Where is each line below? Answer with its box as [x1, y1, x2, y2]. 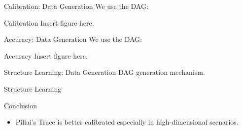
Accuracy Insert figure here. [4, 50, 88, 61]
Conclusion [4, 100, 37, 110]
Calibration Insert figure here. [4, 17, 94, 28]
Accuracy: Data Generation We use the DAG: [4, 34, 142, 44]
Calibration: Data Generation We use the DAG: [4, 1, 148, 11]
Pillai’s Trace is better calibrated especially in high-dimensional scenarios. [15, 117, 239, 127]
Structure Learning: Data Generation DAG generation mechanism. [4, 67, 205, 77]
